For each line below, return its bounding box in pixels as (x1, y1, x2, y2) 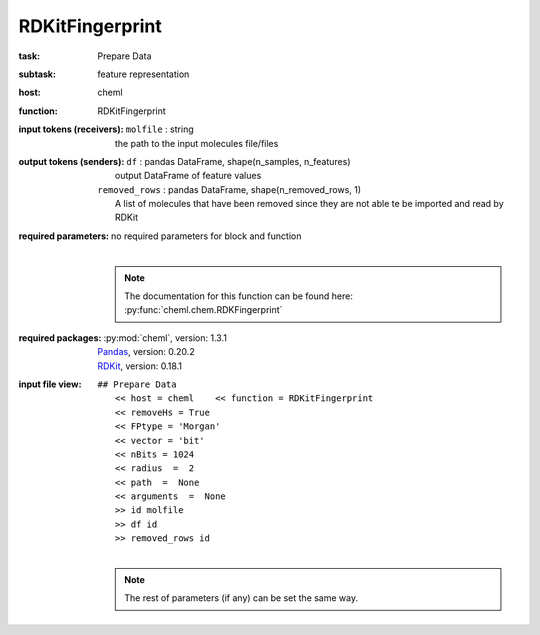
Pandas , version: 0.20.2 (97, 346, 195, 358)
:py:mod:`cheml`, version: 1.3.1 (103, 331, 227, 344)
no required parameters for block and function (110, 230, 302, 242)
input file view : (18, 378, 82, 390)
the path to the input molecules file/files (115, 137, 279, 149)
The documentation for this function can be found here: (124, 290, 354, 302)
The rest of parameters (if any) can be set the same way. (124, 592, 359, 604)
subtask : (18, 68, 57, 80)
